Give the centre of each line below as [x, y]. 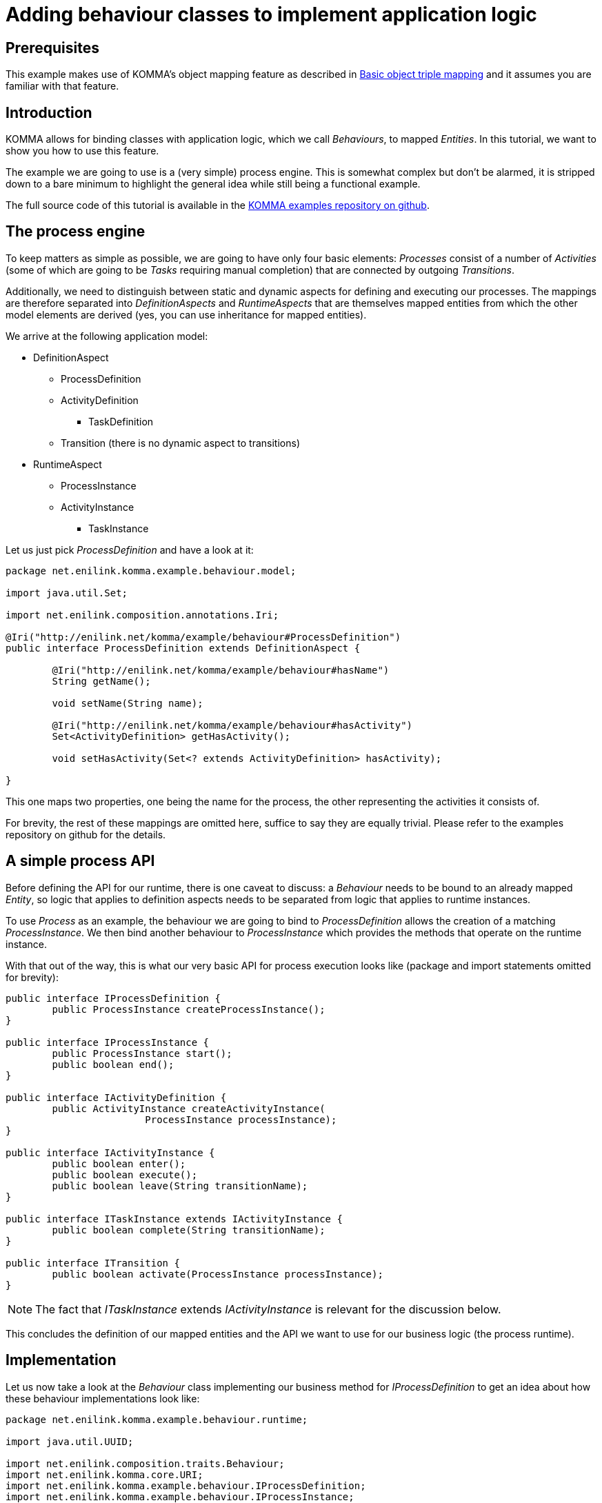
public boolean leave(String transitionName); [180, 1186]
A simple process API [80, 861]
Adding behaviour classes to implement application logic [271, 14]
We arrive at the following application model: [107, 336]
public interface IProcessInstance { [108, 1042]
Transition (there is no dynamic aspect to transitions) [180, 443]
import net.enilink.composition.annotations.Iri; [142, 615]
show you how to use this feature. [82, 151]
